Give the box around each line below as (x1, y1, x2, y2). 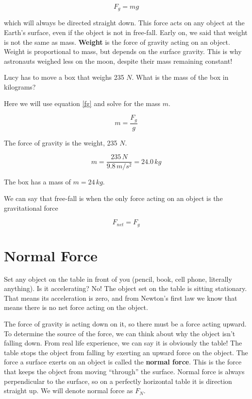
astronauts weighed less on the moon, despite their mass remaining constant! (4, 55, 233, 66)
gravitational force (4, 202, 58, 213)
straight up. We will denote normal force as (4, 385, 133, 396)
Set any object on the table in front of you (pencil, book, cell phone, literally (4, 273, 232, 284)
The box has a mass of (4, 177, 71, 187)
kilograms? (4, 82, 36, 92)
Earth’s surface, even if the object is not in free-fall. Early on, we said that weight (4, 27, 248, 37)
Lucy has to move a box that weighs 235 (4, 72, 124, 82)
